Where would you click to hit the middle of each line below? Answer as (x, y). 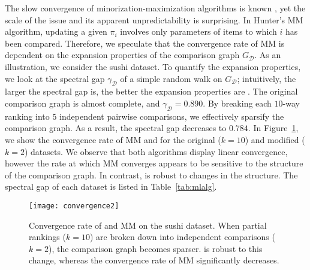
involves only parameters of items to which (198, 31)
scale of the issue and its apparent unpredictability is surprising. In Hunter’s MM (154, 19)
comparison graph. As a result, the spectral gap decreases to (116, 128)
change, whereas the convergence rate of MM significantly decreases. (154, 260)
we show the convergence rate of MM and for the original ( (113, 139)
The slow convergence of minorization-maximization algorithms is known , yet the (155, 8)
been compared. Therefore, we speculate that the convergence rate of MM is (145, 43)
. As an (268, 55)
